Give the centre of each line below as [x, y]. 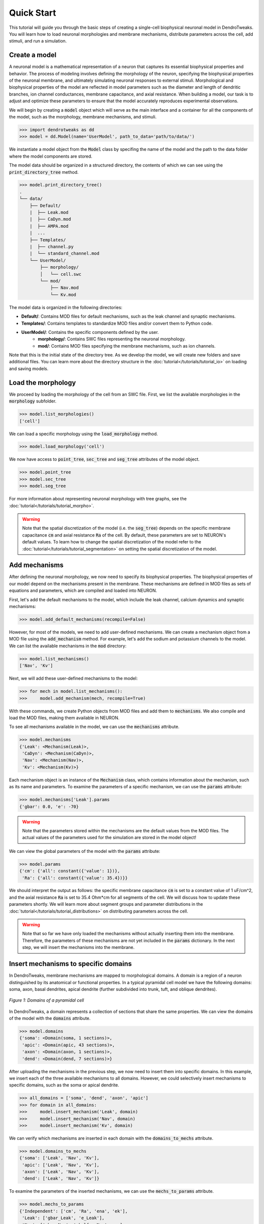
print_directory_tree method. [44, 172]
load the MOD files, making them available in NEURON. [64, 718]
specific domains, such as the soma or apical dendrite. [64, 1085]
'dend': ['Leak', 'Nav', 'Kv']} [61, 1178]
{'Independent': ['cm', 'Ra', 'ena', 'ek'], [74, 1211]
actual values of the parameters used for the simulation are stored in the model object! [109, 838]
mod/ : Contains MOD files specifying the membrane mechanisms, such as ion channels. [127, 346]
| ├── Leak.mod [49, 212]
